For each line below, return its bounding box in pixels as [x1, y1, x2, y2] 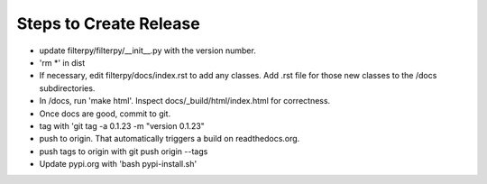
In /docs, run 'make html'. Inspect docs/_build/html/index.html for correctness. [39, 96, 331, 106]
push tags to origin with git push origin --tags [39, 145, 208, 157]
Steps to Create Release [16, 14, 200, 33]
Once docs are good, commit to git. [39, 108, 171, 119]
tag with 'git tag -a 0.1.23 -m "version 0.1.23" [39, 120, 205, 131]
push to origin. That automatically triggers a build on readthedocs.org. [39, 133, 300, 144]
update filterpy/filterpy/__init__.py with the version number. [39, 45, 256, 56]
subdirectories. [39, 82, 96, 94]
